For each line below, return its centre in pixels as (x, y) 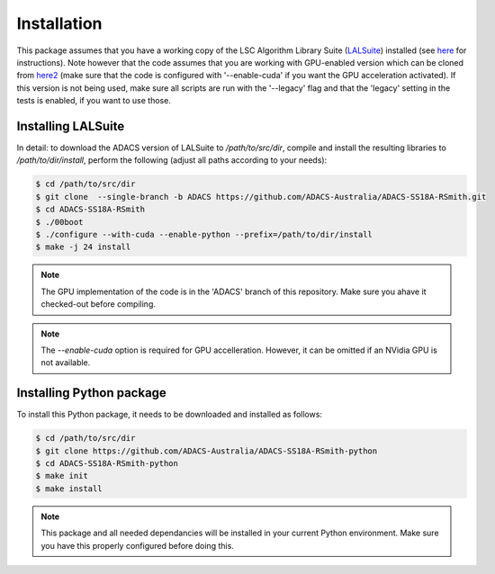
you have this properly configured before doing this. (137, 545)
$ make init (62, 476)
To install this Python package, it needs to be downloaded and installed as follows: (170, 415)
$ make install (69, 489)
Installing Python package (91, 393)
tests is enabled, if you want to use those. (94, 101)
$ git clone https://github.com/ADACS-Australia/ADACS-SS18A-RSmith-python (207, 451)
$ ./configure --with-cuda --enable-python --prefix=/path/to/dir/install (204, 234)
